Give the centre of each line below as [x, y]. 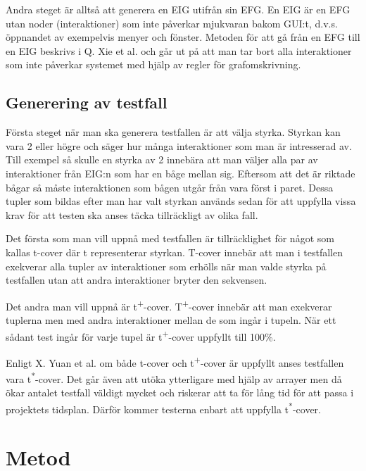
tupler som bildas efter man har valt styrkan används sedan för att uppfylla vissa [181, 201]
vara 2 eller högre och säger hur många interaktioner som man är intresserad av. [179, 145]
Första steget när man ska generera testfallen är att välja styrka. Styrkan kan [173, 132]
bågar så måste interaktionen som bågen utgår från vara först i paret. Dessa [170, 187]
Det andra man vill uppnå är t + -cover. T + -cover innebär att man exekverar [169, 305]
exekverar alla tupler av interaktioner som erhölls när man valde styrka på [166, 266]
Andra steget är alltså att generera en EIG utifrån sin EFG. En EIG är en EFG [178, 9]
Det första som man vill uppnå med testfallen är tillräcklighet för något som [170, 238]
